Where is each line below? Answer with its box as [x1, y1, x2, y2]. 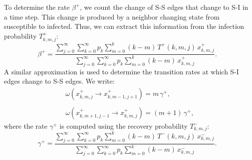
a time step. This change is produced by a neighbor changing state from [4, 11, 220, 22]
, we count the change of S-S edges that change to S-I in [80, 2, 249, 12]
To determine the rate [4, 2, 70, 12]
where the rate [4, 120, 47, 131]
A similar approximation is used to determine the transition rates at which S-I [4, 66, 239, 76]
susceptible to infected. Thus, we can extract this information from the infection [4, 21, 244, 31]
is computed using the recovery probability [59, 120, 188, 131]
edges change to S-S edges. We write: [4, 76, 115, 86]
